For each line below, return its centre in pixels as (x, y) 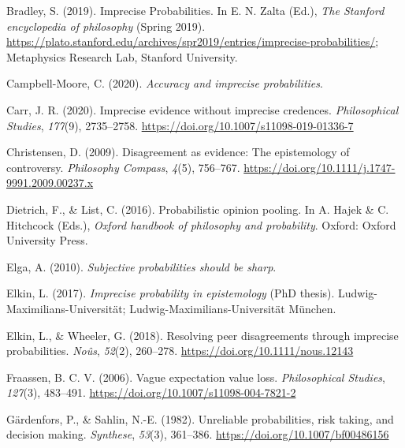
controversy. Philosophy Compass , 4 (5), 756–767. (123, 167)
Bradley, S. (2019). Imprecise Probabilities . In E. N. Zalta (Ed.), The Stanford (195, 10)
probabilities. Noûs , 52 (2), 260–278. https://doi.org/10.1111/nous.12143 (180, 351)
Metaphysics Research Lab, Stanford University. (122, 56)
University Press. (47, 240)
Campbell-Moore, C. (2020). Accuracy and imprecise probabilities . (165, 83)
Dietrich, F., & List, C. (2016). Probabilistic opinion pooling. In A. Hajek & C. (198, 209)
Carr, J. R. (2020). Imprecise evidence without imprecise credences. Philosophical (202, 109)
